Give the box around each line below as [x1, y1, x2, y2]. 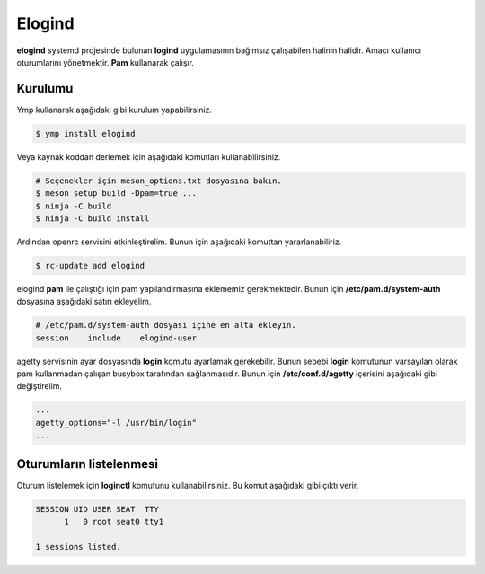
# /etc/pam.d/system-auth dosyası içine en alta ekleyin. [35, 320, 296, 331]
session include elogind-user [35, 332, 198, 343]
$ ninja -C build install [35, 213, 150, 224]
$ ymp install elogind [35, 128, 136, 138]
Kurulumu [16, 81, 74, 96]
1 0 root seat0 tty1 [64, 517, 164, 527]
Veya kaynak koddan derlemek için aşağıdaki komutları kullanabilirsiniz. [16, 151, 281, 162]
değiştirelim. [16, 381, 63, 392]
